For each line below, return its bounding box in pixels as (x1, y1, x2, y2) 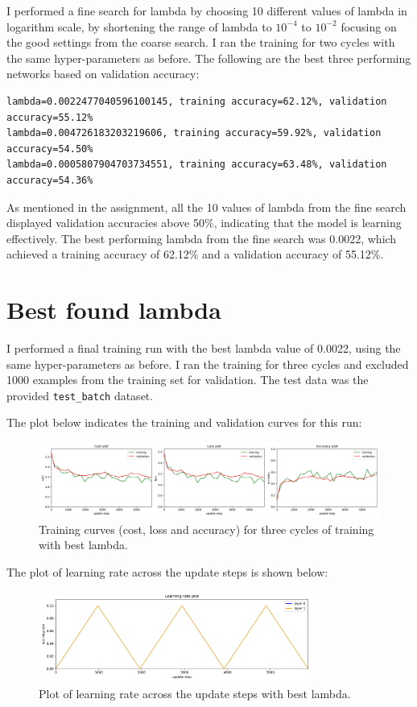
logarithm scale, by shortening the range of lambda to (6, 18, 272, 35)
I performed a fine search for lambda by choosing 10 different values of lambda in (6, 2, 407, 19)
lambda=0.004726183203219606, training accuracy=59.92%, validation (6, 127, 382, 139)
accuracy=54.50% (6, 143, 93, 155)
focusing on (341, 18, 397, 35)
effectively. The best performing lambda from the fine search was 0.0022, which (6, 229, 397, 246)
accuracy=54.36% (6, 174, 93, 186)
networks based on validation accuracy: (6, 65, 200, 82)
